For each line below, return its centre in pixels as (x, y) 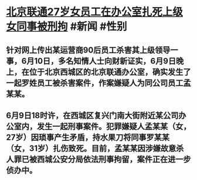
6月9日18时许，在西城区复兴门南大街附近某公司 (92, 115)
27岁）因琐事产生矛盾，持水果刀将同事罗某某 (88, 137)
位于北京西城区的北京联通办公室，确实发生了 (110, 72)
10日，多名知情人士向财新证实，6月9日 (105, 61)
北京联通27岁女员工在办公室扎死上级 (94, 12)
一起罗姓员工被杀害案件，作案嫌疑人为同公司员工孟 (98, 83)
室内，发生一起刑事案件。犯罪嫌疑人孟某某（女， (102, 126)
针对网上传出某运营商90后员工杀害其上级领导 (88, 50)
